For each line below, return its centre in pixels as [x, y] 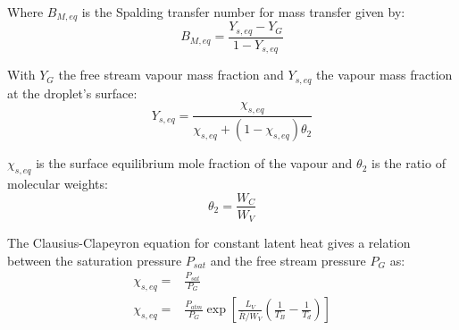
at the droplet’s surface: [72, 93]
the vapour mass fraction [384, 75]
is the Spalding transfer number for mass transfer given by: [243, 12]
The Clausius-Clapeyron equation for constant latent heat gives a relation [209, 243]
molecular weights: [58, 183]
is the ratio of [408, 163]
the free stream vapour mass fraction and [171, 75]
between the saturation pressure [95, 260]
